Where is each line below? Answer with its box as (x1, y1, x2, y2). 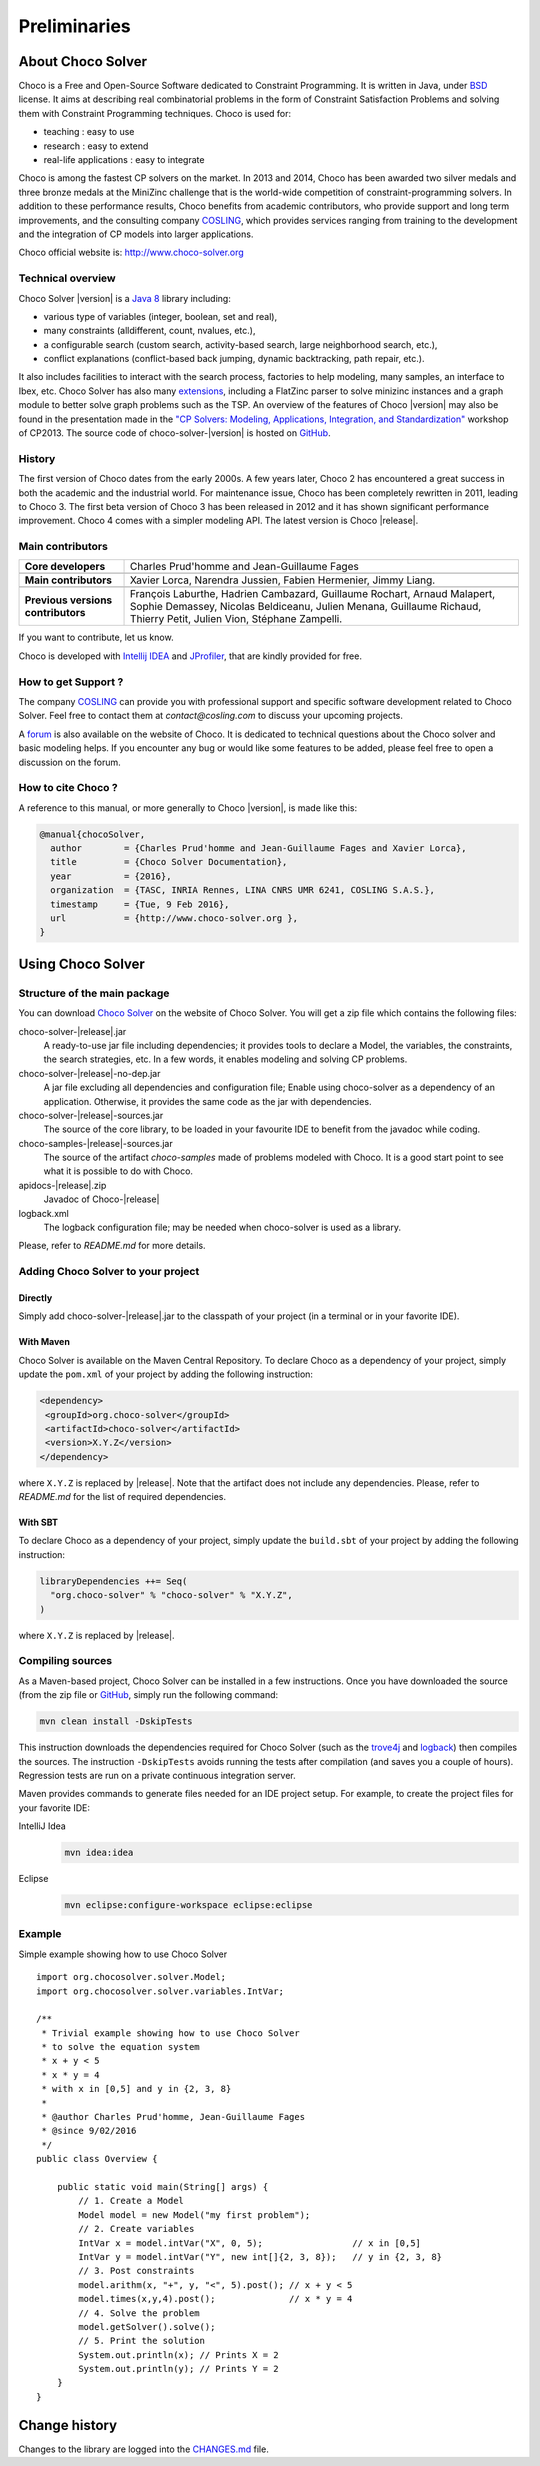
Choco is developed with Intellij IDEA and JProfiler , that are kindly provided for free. (18, 650, 362, 662)
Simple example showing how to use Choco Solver (18, 1948, 228, 1960)
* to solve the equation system (41, 2041, 200, 2053)
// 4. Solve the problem (78, 2307, 200, 2319)
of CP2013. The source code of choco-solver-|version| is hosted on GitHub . (18, 427, 331, 439)
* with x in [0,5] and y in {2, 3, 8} (41, 2083, 232, 2095)
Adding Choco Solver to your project (18, 1265, 200, 1279)
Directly (18, 1291, 53, 1304)
